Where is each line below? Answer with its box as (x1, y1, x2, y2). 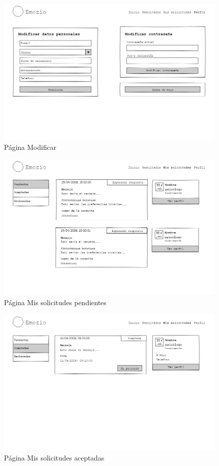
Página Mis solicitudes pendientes (4, 297, 107, 307)
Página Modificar (4, 142, 56, 152)
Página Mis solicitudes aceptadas (4, 452, 105, 463)
